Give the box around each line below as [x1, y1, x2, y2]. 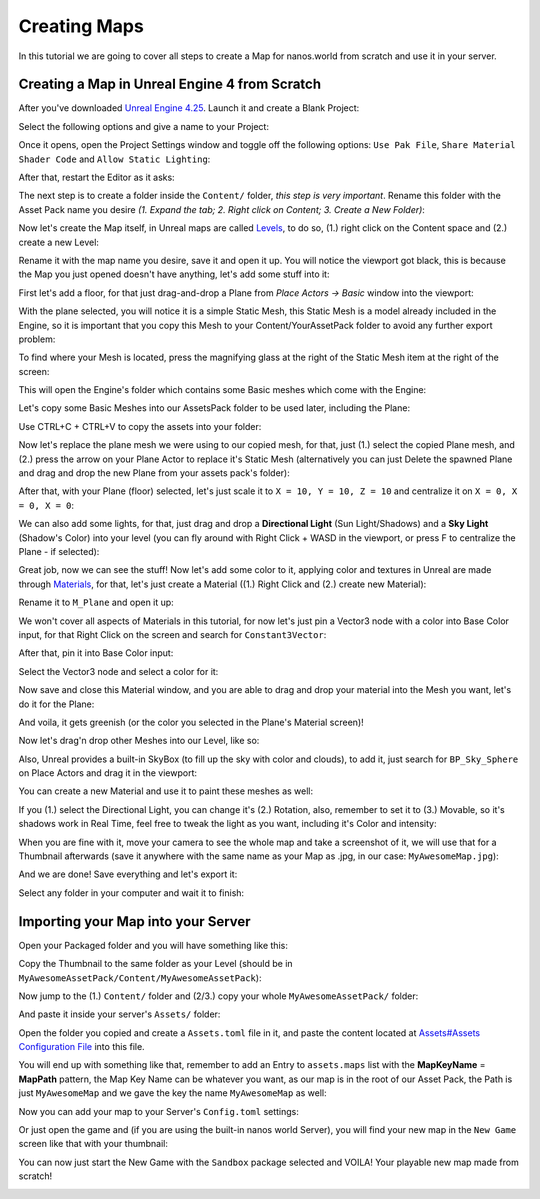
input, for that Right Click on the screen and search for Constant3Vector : [18, 628, 327, 640]
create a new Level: [18, 236, 100, 248]
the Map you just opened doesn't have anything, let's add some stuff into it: [18, 268, 330, 280]
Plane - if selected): [18, 546, 100, 557]
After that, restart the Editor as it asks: [18, 171, 175, 184]
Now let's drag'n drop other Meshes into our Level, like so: [18, 735, 260, 747]
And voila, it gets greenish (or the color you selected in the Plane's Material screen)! [18, 716, 364, 728]
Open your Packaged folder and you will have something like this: [18, 939, 289, 951]
